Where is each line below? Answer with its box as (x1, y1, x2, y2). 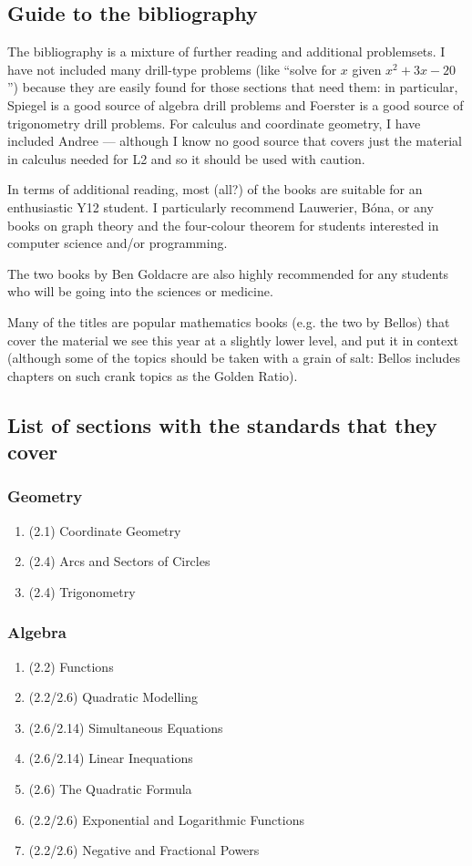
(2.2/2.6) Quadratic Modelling (28, 687, 198, 706)
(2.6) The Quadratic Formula (28, 779, 192, 799)
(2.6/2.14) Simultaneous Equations (28, 717, 223, 737)
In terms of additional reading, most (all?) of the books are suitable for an (7, 180, 423, 199)
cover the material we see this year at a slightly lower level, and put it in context (7, 330, 458, 349)
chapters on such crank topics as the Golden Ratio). (7, 366, 298, 385)
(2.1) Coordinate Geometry (28, 521, 181, 540)
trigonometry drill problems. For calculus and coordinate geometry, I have (7, 113, 421, 132)
